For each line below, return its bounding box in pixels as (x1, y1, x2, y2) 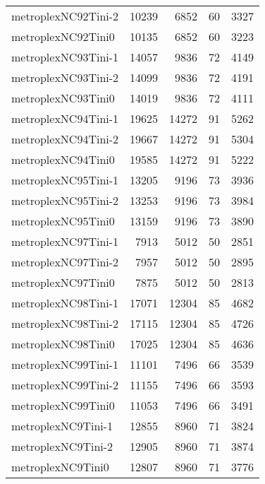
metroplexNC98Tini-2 (11, 315, 119, 331)
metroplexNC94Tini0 (11, 151, 115, 167)
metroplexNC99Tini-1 (11, 356, 119, 372)
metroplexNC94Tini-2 (11, 131, 119, 147)
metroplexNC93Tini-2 (11, 69, 119, 85)
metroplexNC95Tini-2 (11, 192, 119, 208)
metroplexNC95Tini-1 (11, 172, 119, 188)
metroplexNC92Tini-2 (11, 8, 119, 24)
